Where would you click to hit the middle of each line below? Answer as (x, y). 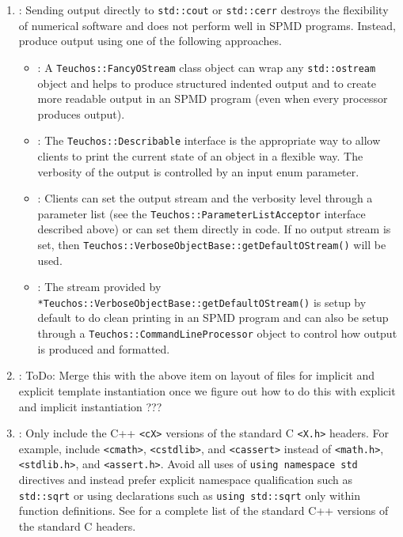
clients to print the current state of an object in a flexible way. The (200, 155)
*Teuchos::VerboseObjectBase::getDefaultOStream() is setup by (202, 302)
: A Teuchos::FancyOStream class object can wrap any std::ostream (207, 67)
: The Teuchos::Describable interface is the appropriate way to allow (209, 140)
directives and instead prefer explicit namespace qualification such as (186, 480)
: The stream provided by (99, 287)
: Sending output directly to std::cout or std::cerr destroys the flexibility (203, 9)
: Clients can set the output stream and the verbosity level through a (205, 198)
